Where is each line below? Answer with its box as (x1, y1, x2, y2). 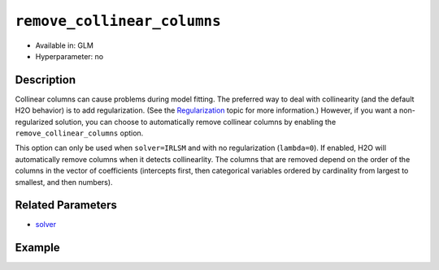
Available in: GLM (35, 41, 93, 50)
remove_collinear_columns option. (15, 128, 144, 138)
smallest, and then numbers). (15, 177, 113, 186)
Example (15, 241, 60, 255)
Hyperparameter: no (35, 51, 104, 61)
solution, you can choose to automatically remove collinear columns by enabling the (54, 117, 337, 126)
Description (15, 73, 76, 87)
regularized (15, 117, 54, 126)
